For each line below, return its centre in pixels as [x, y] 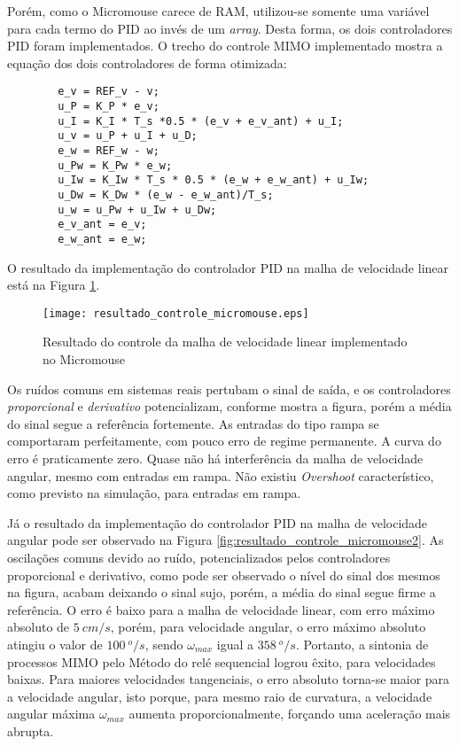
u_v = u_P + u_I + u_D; [128, 136]
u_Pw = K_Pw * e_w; [115, 165]
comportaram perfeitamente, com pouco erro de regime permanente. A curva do [224, 441]
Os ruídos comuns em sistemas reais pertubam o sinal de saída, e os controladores [229, 389]
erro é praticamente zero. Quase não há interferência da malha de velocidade [215, 458]
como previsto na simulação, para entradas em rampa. [154, 493]
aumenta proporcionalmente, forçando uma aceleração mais [290, 714]
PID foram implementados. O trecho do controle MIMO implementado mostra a [225, 46]
